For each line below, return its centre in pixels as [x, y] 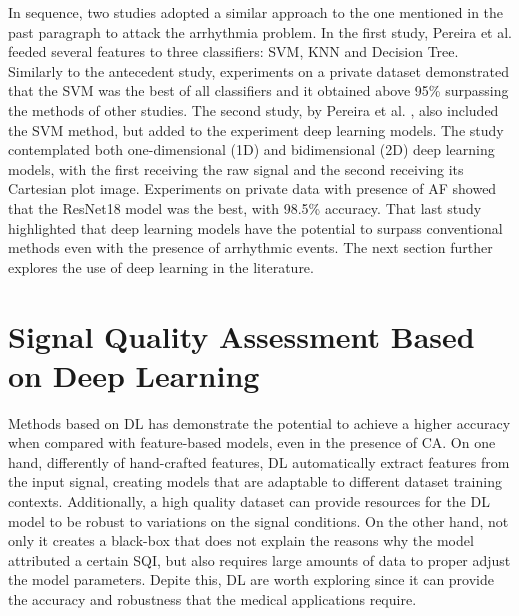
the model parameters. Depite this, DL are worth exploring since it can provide [251, 579]
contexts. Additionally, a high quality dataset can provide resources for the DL [249, 501]
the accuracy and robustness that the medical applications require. [212, 598]
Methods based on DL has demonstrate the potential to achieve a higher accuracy [259, 422]
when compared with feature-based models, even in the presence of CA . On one [252, 442]
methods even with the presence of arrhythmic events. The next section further [250, 247]
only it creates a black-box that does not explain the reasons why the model [241, 540]
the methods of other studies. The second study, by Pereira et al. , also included [253, 109]
